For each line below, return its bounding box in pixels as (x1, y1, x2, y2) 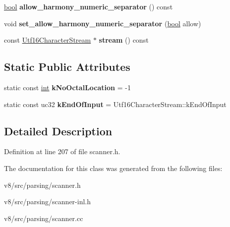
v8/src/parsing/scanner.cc (4, 213, 83, 223)
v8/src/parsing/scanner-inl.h (4, 196, 91, 207)
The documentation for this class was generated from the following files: (4, 163, 223, 173)
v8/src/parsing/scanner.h (4, 179, 81, 190)
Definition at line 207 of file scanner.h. (4, 146, 120, 157)
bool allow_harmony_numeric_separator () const (4, 1, 173, 11)
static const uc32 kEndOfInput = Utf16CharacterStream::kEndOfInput (4, 99, 227, 109)
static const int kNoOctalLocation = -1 (4, 82, 131, 92)
